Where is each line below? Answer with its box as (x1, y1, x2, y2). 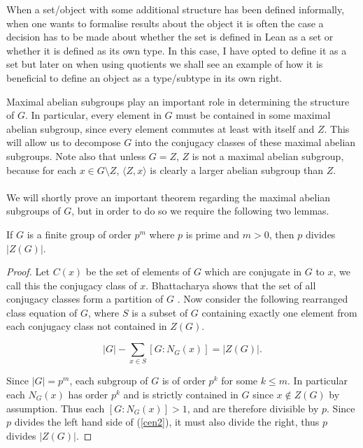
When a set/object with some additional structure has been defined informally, (6, 2, 345, 16)
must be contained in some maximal (176, 108, 331, 122)
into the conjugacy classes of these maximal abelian (134, 135, 356, 150)
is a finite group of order (27, 226, 131, 241)
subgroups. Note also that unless (6, 148, 146, 163)
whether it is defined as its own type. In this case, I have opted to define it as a (6, 43, 347, 57)
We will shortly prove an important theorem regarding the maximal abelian (6, 189, 331, 204)
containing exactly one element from (201, 305, 357, 319)
